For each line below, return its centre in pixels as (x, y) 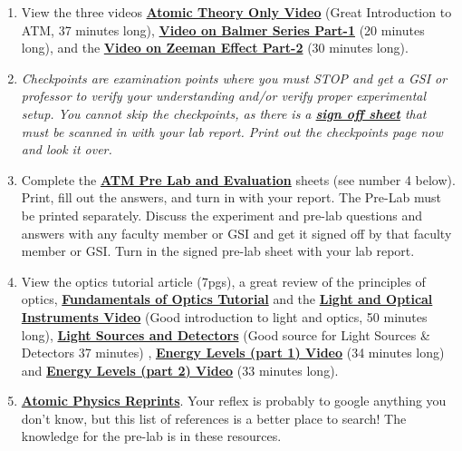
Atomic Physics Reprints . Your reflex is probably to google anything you (234, 401)
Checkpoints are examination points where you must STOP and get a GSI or (234, 78)
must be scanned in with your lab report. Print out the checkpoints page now (232, 131)
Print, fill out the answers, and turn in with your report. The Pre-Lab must (231, 197)
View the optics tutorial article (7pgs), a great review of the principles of (223, 281)
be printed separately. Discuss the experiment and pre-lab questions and (222, 215)
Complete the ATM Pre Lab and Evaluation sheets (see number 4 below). (238, 179)
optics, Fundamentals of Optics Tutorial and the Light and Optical (227, 299)
